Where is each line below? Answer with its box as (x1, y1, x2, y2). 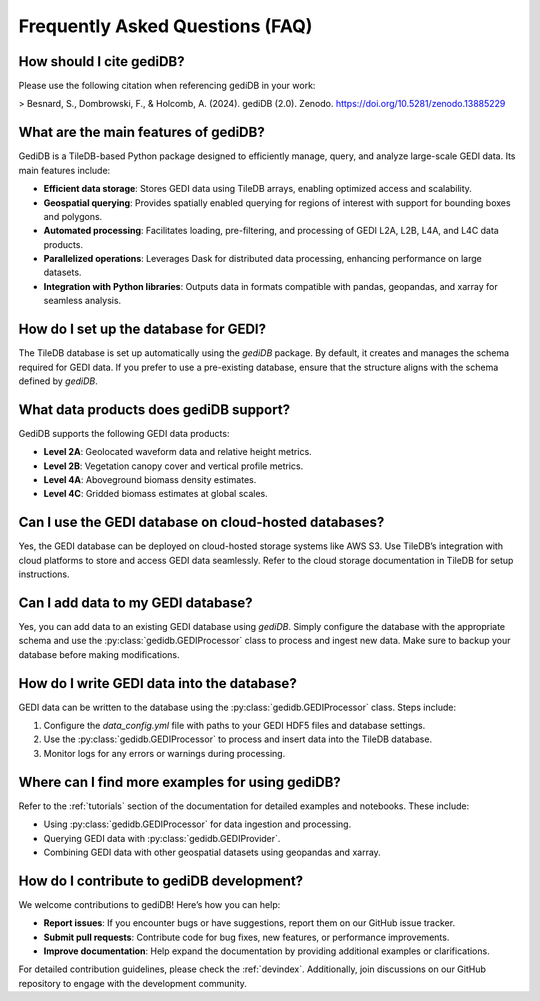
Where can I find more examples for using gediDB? (18, 773, 342, 790)
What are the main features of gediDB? (18, 124, 265, 141)
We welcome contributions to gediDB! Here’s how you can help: (18, 898, 281, 910)
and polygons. (43, 210, 103, 222)
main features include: (18, 164, 111, 176)
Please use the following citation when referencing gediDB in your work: (18, 80, 316, 92)
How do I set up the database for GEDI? (18, 321, 267, 338)
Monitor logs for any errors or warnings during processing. (43, 747, 286, 759)
